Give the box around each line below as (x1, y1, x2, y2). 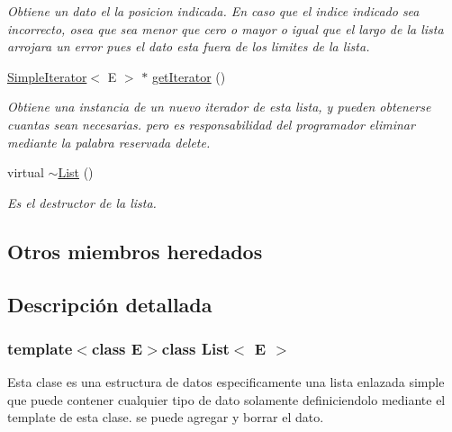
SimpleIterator (7, 67, 87, 85)
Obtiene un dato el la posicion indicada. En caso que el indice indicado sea (7, 2, 420, 20)
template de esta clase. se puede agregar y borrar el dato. (7, 408, 324, 427)
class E (91, 337, 143, 359)
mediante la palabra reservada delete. (7, 132, 211, 151)
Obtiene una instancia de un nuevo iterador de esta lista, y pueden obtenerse (7, 97, 431, 116)
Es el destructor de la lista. (7, 193, 157, 211)
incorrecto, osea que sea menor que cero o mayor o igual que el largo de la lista (7, 19, 444, 38)
